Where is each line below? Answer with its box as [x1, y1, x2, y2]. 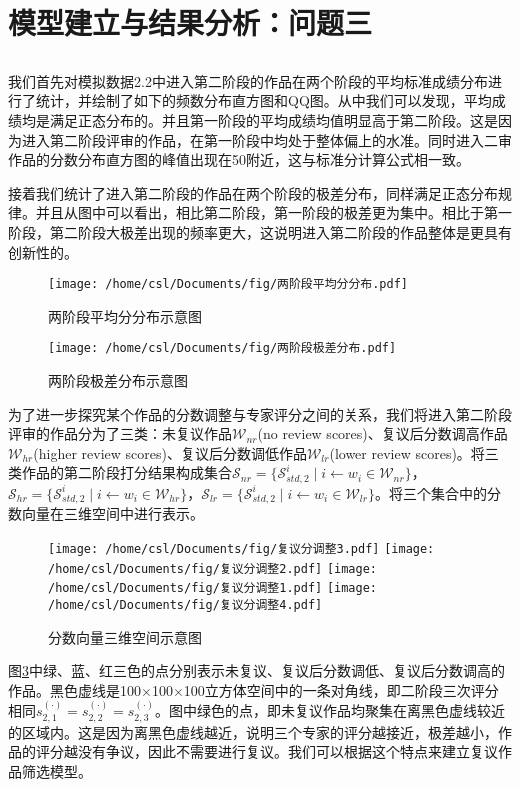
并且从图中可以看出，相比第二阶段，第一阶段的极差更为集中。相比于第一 [35, 202, 512, 223]
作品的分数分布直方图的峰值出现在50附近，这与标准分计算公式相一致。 [8, 149, 470, 170]
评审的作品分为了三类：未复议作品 [8, 423, 232, 444]
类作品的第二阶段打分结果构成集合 [8, 462, 232, 483]
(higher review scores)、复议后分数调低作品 [33, 442, 307, 463]
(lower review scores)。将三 [329, 442, 499, 463]
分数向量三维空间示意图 [48, 626, 202, 647]
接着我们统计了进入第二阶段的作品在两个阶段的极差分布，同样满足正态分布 [8, 182, 498, 203]
